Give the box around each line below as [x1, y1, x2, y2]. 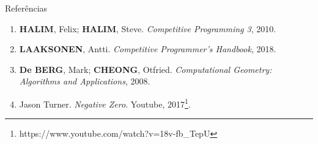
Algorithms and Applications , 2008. [19, 75, 150, 87]
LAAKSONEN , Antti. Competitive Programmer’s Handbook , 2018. [19, 43, 276, 55]
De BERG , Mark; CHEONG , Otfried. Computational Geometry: [19, 63, 272, 75]
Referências [5, 2, 48, 14]
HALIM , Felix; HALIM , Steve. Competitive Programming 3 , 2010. [19, 22, 276, 35]
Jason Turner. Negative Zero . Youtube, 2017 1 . [19, 95, 191, 110]
